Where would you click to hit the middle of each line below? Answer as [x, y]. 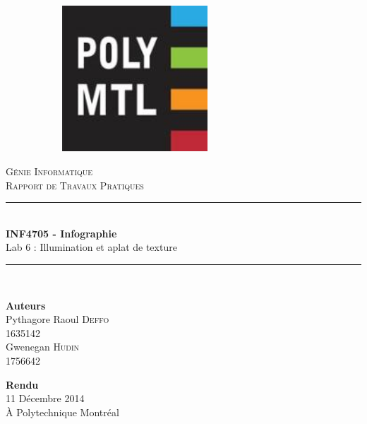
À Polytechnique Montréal [62, 412]
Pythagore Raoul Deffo [58, 319]
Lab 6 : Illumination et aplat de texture [91, 247]
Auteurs [26, 305]
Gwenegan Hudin [43, 347]
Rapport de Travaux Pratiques [75, 185]
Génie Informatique [49, 171]
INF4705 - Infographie [61, 233]
